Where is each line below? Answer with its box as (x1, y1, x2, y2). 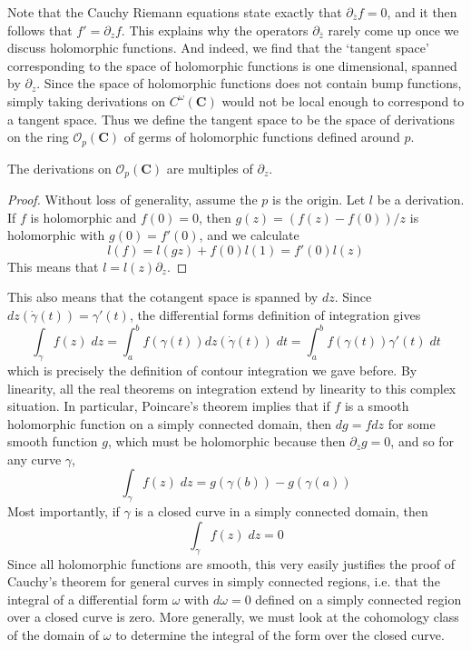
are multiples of (166, 158, 253, 177)
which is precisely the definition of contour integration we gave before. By (7, 360, 417, 379)
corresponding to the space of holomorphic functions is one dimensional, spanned (7, 55, 457, 75)
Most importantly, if (7, 502, 120, 521)
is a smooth (344, 396, 409, 415)
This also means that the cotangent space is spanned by (7, 287, 319, 306)
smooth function (7, 432, 98, 451)
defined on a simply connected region (255, 589, 462, 608)
